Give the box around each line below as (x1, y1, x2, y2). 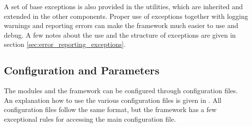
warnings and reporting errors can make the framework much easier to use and (4, 20, 238, 30)
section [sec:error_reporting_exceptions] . (4, 39, 126, 49)
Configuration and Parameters (4, 63, 160, 78)
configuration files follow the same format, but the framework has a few (4, 104, 217, 114)
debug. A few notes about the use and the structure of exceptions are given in (4, 29, 236, 40)
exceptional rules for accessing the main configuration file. (4, 113, 176, 124)
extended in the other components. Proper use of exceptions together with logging (4, 11, 249, 21)
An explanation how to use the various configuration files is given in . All (4, 95, 222, 105)
